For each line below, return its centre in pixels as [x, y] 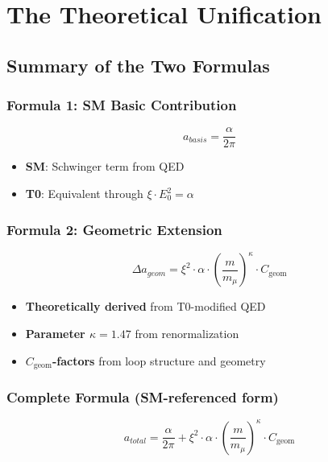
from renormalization [187, 333]
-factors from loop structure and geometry [159, 360]
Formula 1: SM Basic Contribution [122, 105]
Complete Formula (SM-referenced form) [143, 396]
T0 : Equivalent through [84, 194]
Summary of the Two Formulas [138, 65]
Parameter [55, 333]
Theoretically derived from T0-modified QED [145, 306]
